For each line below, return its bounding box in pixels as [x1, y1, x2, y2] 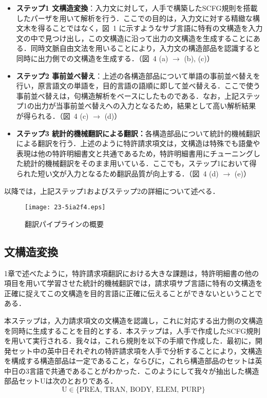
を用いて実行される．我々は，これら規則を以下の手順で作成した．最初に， [4, 335, 255, 346]
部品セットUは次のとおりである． [4, 375, 118, 386]
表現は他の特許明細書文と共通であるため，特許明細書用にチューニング [16, 148, 253, 158]
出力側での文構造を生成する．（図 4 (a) [37, 52, 168, 63]
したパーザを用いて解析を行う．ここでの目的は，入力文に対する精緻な [16, 12, 253, 23]
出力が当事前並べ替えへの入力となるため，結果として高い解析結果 [34, 100, 256, 111]
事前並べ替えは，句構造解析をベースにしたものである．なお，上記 [16, 90, 239, 101]
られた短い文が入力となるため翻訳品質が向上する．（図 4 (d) [16, 168, 219, 178]
